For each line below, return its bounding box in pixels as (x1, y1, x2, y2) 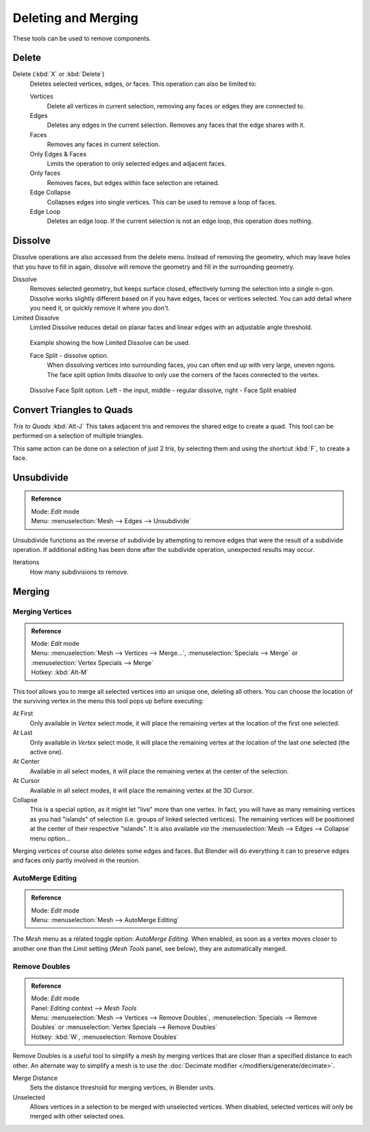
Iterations (12, 558, 40, 566)
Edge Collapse (29, 189, 71, 197)
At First (12, 710, 34, 718)
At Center (12, 758, 40, 766)
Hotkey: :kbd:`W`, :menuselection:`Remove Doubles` (31, 1033, 179, 1041)
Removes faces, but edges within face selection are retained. (47, 178, 220, 186)
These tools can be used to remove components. (12, 34, 151, 43)
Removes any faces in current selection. (47, 141, 160, 149)
